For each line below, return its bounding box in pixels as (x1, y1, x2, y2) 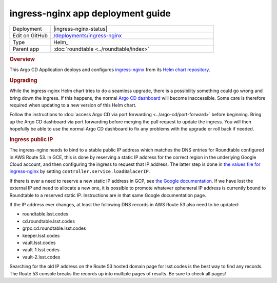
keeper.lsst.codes (22, 232, 60, 238)
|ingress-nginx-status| (53, 25, 108, 32)
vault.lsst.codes (22, 240, 56, 246)
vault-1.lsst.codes (22, 247, 60, 253)
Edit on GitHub (12, 32, 48, 39)
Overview (9, 55, 35, 62)
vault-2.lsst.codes (22, 254, 61, 260)
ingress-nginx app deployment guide (9, 8, 171, 19)
